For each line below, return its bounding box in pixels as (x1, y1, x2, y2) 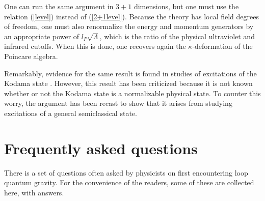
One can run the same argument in (4, 1, 114, 11)
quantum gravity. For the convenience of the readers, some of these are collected (4, 177, 254, 188)
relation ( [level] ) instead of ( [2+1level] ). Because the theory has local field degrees (4, 11, 259, 21)
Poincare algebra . (4, 50, 58, 61)
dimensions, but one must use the (134, 1, 239, 11)
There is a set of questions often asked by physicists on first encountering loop (4, 167, 248, 178)
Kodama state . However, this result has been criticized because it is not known (4, 78, 253, 89)
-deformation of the (192, 41, 253, 51)
